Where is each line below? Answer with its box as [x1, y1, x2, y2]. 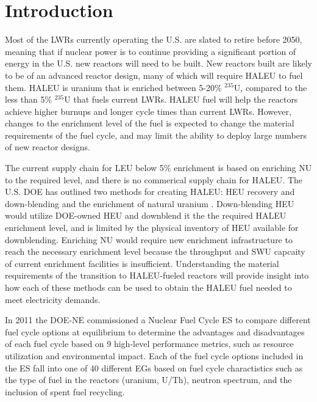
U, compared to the [233, 81, 307, 93]
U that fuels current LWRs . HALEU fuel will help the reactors [64, 93, 298, 106]
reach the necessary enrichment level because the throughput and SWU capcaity [5, 245, 305, 258]
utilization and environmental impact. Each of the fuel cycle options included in [5, 349, 304, 362]
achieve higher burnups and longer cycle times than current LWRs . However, [5, 104, 291, 117]
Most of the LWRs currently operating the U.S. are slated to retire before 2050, [5, 33, 302, 46]
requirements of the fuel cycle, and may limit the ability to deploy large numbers [5, 128, 307, 141]
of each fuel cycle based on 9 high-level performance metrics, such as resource [5, 337, 294, 350]
